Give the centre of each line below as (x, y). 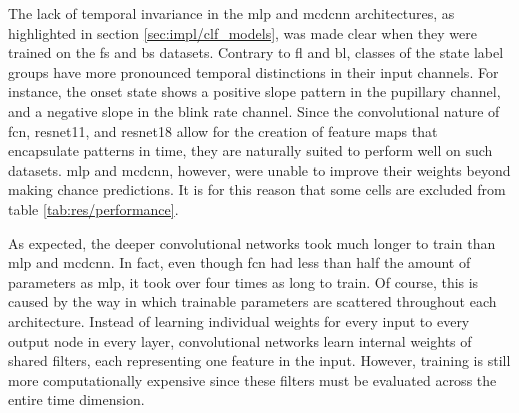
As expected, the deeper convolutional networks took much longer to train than (252, 242)
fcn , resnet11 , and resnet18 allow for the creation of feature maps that (223, 130)
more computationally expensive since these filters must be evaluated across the (252, 379)
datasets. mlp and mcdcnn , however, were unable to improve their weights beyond (259, 169)
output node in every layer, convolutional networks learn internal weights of (240, 340)
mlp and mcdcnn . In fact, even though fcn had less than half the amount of (239, 262)
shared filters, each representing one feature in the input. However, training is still (259, 360)
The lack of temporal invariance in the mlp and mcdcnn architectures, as (231, 13)
